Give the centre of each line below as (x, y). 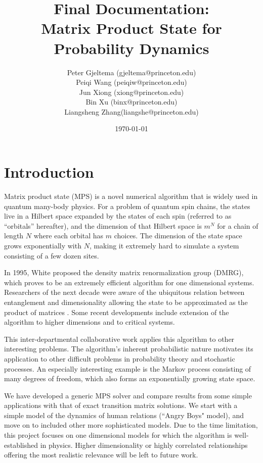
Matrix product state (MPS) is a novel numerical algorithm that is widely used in (131, 196)
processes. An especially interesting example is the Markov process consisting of (128, 368)
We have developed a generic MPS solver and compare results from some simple (128, 395)
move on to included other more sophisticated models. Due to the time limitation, (131, 425)
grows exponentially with (43, 245)
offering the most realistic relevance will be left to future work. (101, 455)
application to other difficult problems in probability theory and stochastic (120, 358)
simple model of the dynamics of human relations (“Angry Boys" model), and (124, 415)
